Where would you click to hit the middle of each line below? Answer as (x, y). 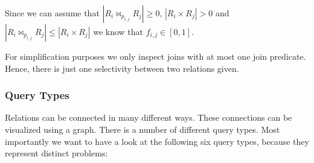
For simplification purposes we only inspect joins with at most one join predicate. (155, 56)
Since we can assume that (52, 13)
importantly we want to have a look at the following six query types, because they (157, 141)
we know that (118, 31)
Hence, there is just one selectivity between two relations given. (122, 68)
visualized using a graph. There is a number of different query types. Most (143, 129)
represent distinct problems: (56, 153)
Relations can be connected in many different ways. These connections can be (149, 117)
